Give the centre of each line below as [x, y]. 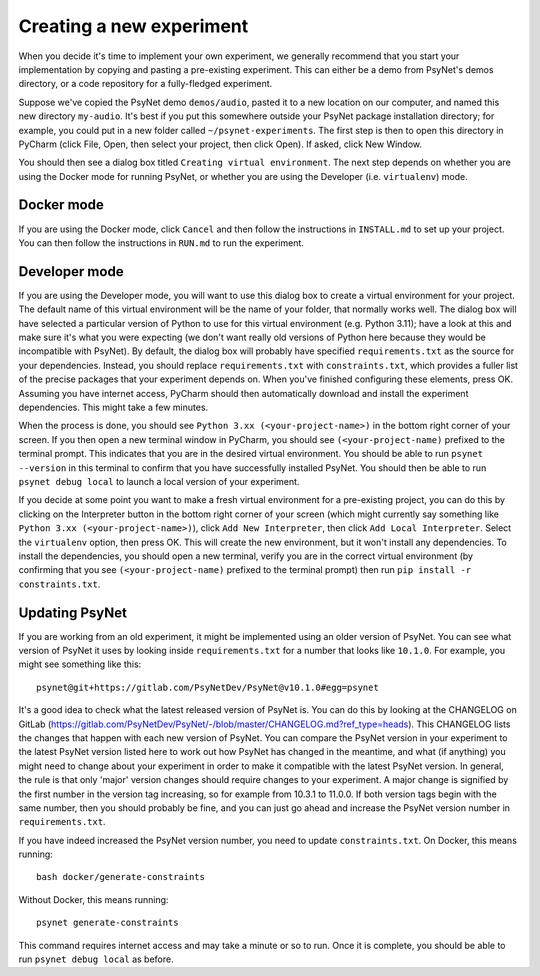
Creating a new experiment [133, 26]
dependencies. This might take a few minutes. [113, 407]
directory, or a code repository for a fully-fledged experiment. [145, 84]
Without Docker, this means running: [93, 899]
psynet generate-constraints [107, 923]
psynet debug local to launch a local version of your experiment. [159, 481]
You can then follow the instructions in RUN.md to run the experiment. [161, 242]
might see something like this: [80, 664]
